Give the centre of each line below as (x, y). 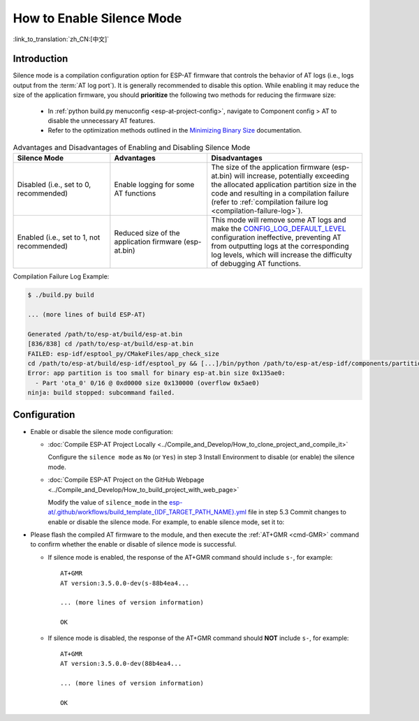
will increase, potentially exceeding (292, 176)
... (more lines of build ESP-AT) (87, 314)
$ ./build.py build (61, 295)
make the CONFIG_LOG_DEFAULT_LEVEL (278, 229)
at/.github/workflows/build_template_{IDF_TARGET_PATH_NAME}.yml (147, 512)
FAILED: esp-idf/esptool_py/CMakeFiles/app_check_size (123, 354)
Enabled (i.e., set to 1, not (59, 237)
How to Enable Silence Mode (97, 18)
